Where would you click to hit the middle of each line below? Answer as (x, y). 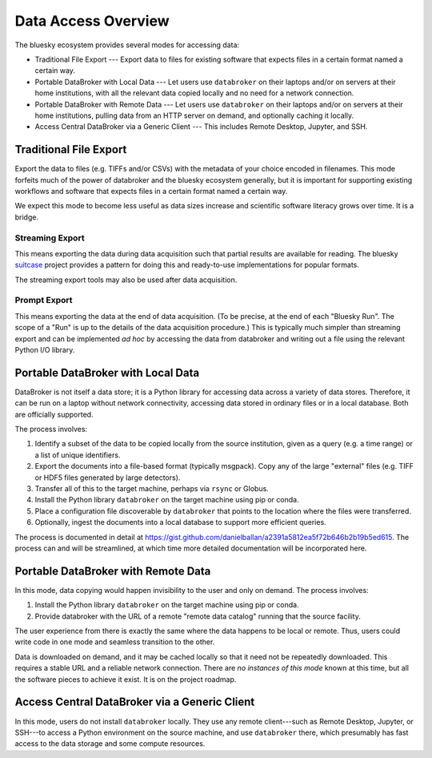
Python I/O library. (45, 349)
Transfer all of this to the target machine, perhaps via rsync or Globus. (152, 489)
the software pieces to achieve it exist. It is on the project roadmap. (126, 679)
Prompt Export (44, 300)
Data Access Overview (92, 21)
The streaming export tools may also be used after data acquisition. (126, 280)
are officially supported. (54, 414)
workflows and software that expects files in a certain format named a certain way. (151, 191)
